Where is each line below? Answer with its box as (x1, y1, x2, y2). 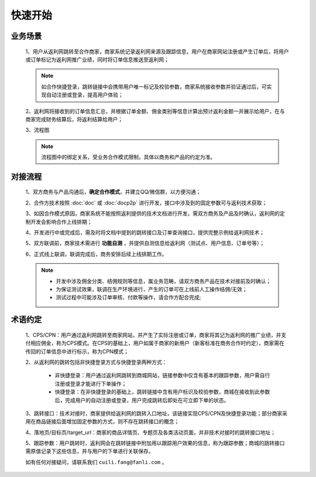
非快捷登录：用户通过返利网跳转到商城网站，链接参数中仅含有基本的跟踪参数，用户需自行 (54, 372, 270, 379)
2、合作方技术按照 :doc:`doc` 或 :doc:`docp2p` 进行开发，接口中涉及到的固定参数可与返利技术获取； (25, 199, 267, 206)
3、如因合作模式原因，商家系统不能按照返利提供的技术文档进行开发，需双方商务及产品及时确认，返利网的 (25, 210, 280, 217)
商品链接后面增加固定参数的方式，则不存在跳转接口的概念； (35, 418, 180, 425)
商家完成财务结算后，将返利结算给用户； (25, 115, 123, 122)
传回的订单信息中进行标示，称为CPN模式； (25, 347, 129, 355)
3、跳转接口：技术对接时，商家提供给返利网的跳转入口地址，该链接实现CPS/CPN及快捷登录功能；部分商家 (25, 410, 283, 417)
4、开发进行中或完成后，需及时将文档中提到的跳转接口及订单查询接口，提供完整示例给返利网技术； (25, 229, 265, 236)
